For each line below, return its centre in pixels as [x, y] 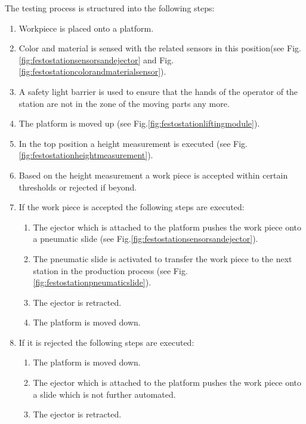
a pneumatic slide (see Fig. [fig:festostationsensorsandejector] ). [146, 239]
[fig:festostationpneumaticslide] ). [92, 282]
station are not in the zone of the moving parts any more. [124, 103]
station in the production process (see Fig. [110, 270]
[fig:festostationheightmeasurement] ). [86, 155]
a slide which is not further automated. [104, 394]
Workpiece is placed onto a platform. [86, 28]
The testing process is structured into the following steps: [110, 8]
